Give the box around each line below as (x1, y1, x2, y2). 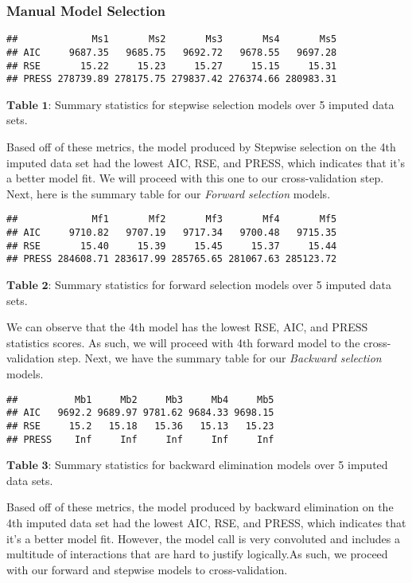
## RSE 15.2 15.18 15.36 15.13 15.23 (6, 420, 274, 432)
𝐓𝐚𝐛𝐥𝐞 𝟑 (6, 460, 49, 472)
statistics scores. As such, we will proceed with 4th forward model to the (6, 334, 360, 350)
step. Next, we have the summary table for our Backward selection (57, 350, 382, 366)
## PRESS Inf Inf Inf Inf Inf (6, 433, 274, 445)
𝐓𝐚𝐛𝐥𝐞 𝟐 (6, 280, 49, 292)
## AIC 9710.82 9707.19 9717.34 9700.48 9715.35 (6, 227, 337, 239)
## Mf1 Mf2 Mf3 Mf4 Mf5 (6, 213, 337, 225)
